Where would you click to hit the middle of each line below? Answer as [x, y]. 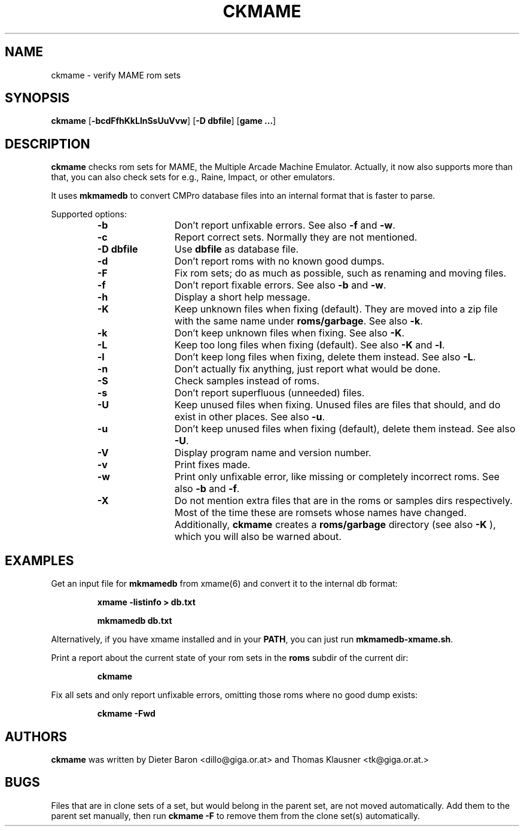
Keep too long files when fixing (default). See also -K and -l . [310, 345]
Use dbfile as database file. [237, 249]
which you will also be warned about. [258, 537]
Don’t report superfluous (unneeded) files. [269, 393]
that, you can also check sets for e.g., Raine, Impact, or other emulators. [193, 177]
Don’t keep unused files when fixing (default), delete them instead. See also [345, 429]
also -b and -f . [207, 489]
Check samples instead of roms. [247, 381]
